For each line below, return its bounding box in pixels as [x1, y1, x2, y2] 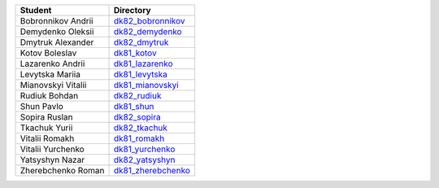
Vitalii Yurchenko [20, 143, 85, 155]
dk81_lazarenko [113, 58, 174, 69]
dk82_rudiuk [113, 90, 162, 101]
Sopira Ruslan [20, 111, 73, 122]
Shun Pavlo [20, 101, 64, 111]
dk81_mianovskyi [113, 80, 179, 90]
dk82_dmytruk [113, 37, 169, 48]
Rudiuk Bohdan [20, 90, 79, 101]
